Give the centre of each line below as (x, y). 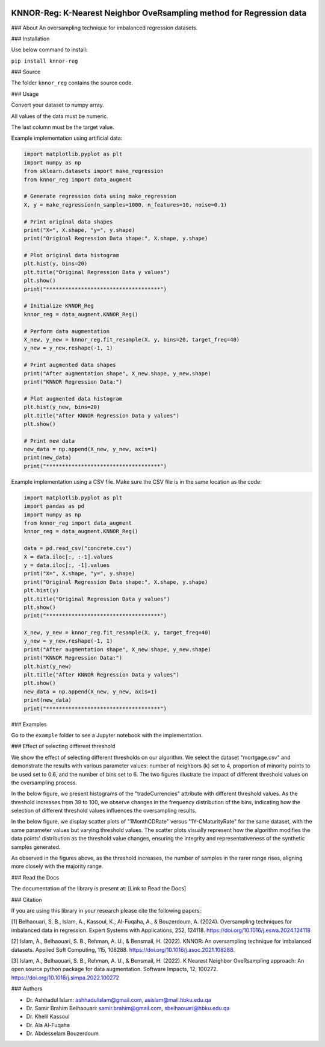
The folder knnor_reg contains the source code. (72, 83)
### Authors (27, 989)
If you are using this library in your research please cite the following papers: (106, 911)
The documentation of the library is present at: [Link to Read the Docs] (99, 889)
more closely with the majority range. (57, 866)
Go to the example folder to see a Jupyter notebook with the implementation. (107, 735)
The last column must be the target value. (63, 127)
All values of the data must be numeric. (60, 116)
